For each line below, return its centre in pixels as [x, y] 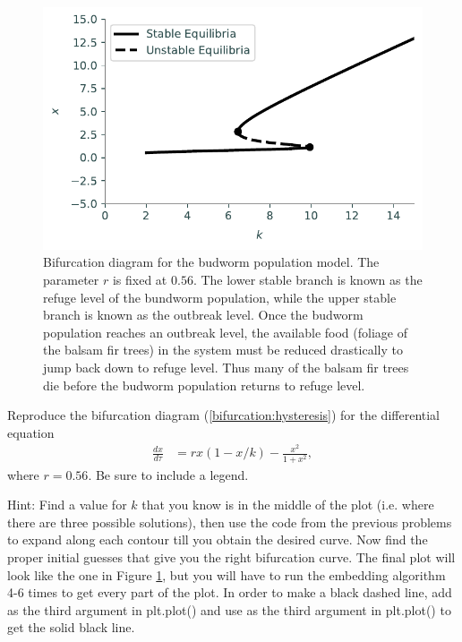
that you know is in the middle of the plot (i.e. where [288, 505]
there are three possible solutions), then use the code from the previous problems [230, 522]
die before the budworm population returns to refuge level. [204, 385]
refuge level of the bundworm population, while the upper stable [220, 297]
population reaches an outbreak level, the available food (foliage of [225, 332]
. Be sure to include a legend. [168, 474]
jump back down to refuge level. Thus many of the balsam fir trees [226, 367]
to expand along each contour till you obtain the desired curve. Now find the [218, 539]
